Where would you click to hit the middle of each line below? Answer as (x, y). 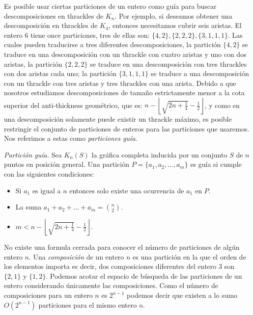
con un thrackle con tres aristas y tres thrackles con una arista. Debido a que (120, 83)
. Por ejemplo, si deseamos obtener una (173, 15)
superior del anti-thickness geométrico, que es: (73, 105)
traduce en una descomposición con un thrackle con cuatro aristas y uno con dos (125, 54)
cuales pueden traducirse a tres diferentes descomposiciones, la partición (112, 44)
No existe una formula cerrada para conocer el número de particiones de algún (122, 247)
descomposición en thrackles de (51, 25)
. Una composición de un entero (76, 256)
